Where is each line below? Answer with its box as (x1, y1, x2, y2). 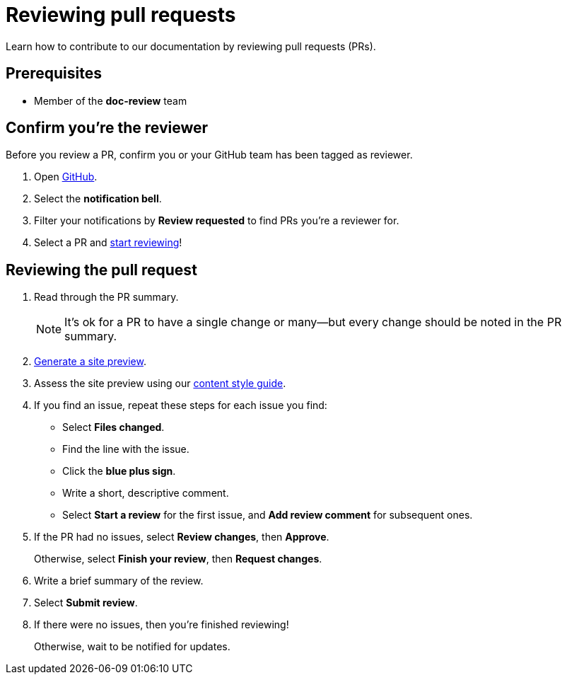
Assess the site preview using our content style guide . (34, 377, 286, 390)
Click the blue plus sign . (62, 465, 176, 478)
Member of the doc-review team (34, 94, 187, 107)
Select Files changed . (62, 421, 165, 434)
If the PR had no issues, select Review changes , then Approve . (34, 531, 329, 543)
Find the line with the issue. (62, 443, 189, 456)
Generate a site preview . (34, 355, 146, 368)
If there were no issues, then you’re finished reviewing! (34, 618, 289, 631)
